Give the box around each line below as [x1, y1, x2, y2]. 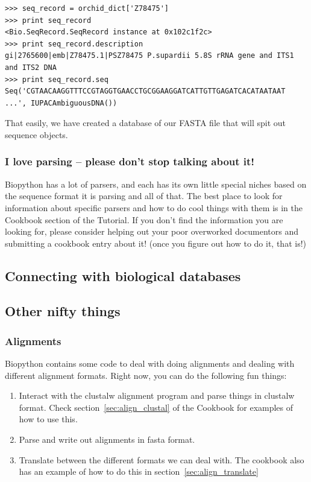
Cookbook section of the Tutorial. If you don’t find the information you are [5, 213, 283, 226]
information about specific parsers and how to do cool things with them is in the [5, 201, 303, 214]
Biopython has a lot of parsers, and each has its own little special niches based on [5, 177, 307, 190]
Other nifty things [5, 302, 121, 320]
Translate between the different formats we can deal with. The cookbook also [19, 453, 304, 466]
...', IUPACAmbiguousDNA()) [5, 98, 118, 107]
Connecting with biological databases [5, 266, 241, 285]
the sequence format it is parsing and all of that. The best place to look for [5, 189, 283, 202]
